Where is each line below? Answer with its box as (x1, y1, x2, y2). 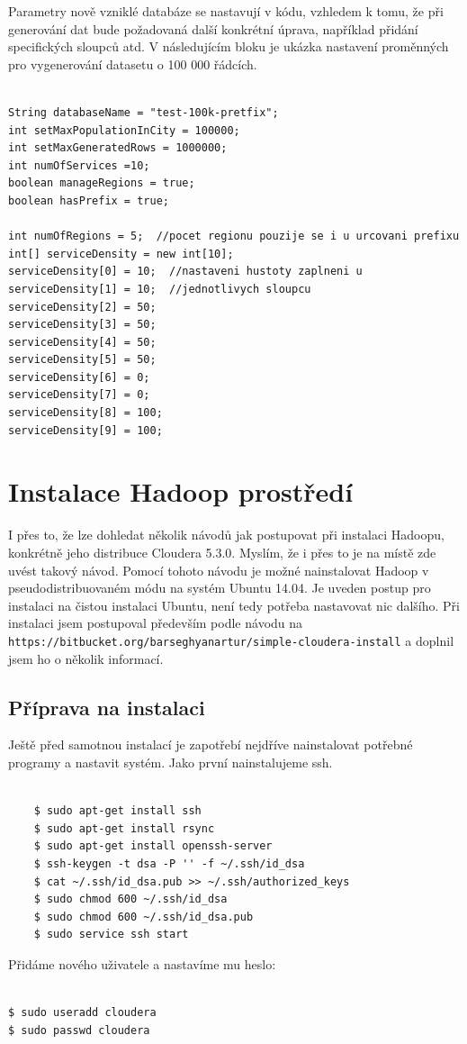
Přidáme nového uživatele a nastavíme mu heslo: (8, 954, 276, 973)
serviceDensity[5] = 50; (8, 353, 157, 367)
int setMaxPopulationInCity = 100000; (8, 123, 240, 137)
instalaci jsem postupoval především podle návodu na (8, 613, 303, 632)
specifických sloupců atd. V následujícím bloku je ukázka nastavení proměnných (8, 37, 449, 56)
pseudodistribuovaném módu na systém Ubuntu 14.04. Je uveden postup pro (8, 578, 431, 597)
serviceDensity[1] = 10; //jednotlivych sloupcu (8, 282, 311, 295)
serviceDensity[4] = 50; (8, 335, 157, 349)
